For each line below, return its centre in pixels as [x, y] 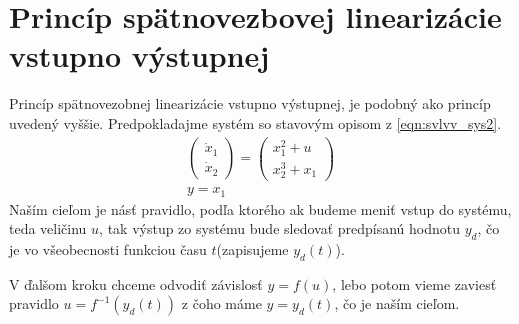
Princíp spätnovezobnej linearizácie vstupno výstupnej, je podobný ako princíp [250, 103]
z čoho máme [221, 303]
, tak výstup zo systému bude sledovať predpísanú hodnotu [280, 228]
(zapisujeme [252, 249]
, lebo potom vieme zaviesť [414, 283]
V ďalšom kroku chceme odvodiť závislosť [136, 283]
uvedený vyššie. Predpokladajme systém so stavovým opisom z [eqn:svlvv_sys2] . [255, 122]
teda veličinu [48, 228]
